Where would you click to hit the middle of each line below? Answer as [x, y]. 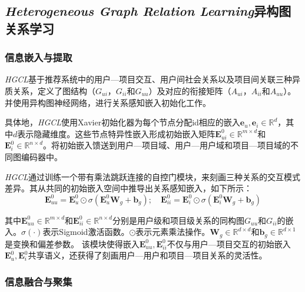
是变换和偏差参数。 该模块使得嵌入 [72, 243]
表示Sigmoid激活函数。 [86, 232]
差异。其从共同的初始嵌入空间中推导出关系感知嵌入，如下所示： [128, 188]
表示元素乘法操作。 [173, 232]
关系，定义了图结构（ [54, 90]
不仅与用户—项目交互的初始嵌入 [229, 243]
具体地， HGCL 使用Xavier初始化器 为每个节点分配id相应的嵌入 [122, 122]
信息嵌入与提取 [39, 57]
